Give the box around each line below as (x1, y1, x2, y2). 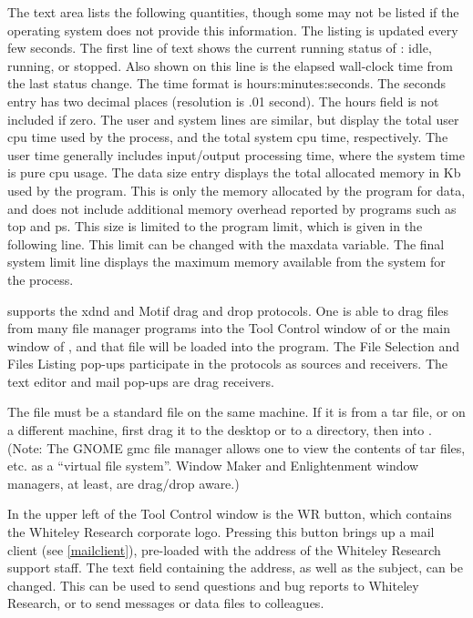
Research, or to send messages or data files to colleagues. (7, 593, 324, 613)
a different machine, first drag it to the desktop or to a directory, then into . (7, 420, 432, 440)
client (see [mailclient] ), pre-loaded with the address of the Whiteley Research (7, 540, 441, 559)
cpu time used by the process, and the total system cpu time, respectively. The (7, 127, 448, 147)
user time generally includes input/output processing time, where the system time (7, 145, 465, 164)
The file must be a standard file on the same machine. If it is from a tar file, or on (7, 402, 466, 421)
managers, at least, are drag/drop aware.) (7, 473, 240, 492)
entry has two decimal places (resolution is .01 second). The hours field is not (7, 91, 439, 110)
